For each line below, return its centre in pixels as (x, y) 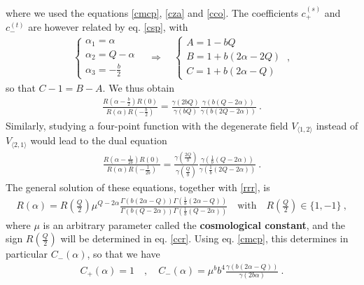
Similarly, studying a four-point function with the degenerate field (147, 125)
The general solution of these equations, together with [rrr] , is (138, 187)
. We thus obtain (138, 88)
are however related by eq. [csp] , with (108, 27)
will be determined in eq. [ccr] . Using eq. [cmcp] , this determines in (204, 238)
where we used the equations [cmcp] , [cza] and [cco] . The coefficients (152, 12)
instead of (337, 125)
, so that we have (124, 254)
